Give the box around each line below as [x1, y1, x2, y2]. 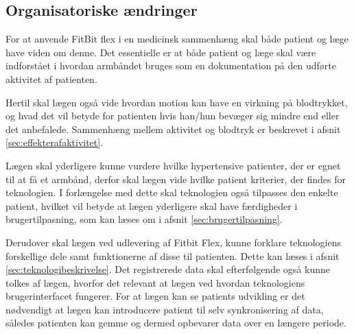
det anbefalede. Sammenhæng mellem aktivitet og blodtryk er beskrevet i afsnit [5, 121, 341, 136]
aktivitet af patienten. [5, 71, 97, 86]
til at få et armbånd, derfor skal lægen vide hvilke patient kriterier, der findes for [5, 171, 346, 186]
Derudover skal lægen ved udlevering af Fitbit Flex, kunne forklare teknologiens [5, 235, 342, 249]
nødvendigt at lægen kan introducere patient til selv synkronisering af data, [5, 302, 324, 316]
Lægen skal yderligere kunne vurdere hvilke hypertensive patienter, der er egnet [5, 158, 341, 172]
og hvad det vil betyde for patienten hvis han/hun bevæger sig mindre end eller [5, 108, 340, 123]
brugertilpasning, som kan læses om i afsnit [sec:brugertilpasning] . [5, 212, 283, 226]
